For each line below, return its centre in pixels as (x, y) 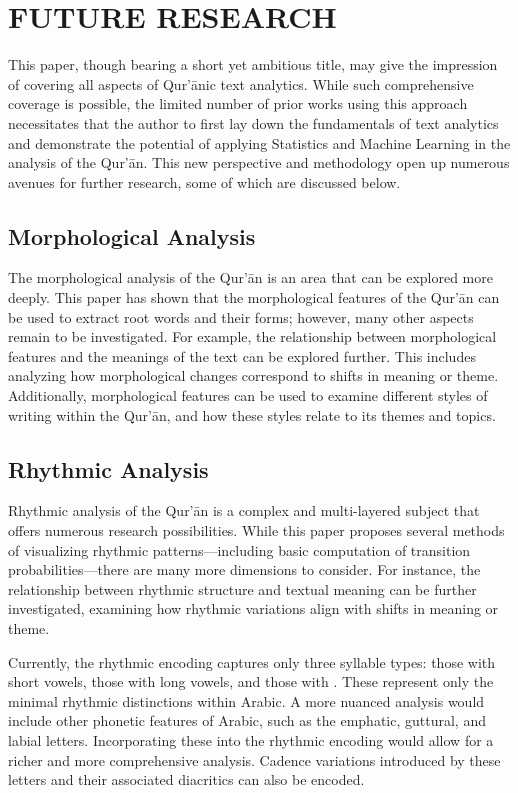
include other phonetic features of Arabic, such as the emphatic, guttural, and (247, 720)
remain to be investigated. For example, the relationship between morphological (252, 336)
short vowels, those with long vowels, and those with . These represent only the (251, 681)
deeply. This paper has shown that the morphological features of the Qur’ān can (254, 297)
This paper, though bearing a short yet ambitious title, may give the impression (253, 64)
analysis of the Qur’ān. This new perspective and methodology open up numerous (259, 162)
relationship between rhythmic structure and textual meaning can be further (242, 588)
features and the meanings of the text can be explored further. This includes (242, 355)
